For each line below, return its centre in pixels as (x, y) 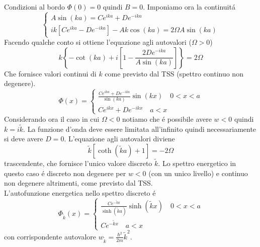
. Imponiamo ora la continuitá (189, 7)
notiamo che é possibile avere (167, 118)
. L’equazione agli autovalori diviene (119, 139)
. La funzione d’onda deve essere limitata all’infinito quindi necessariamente (140, 129)
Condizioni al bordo (35, 7)
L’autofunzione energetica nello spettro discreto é (80, 192)
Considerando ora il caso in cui (52, 118)
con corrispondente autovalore (50, 236)
